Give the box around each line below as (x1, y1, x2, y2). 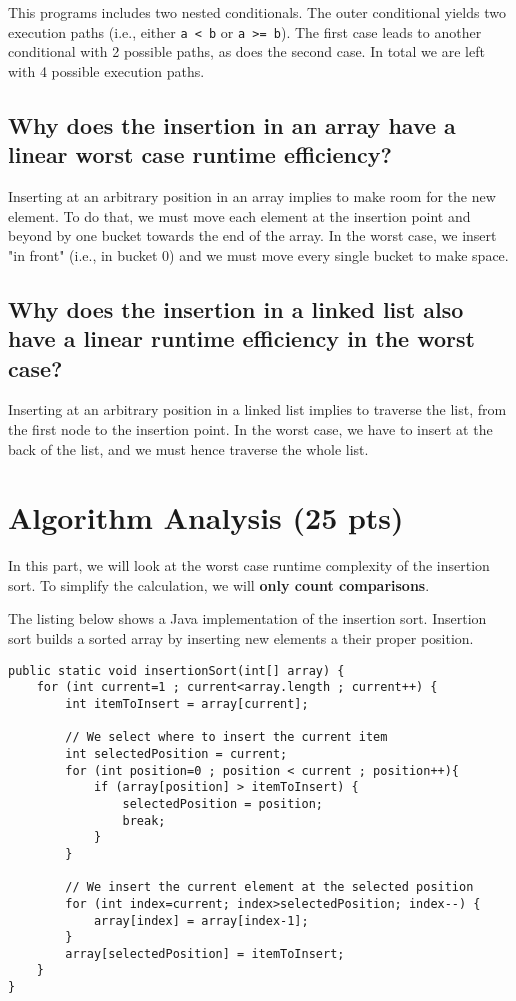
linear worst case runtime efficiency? (8, 139, 392, 170)
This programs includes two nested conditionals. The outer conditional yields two (8, 2, 506, 22)
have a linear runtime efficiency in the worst (8, 323, 475, 354)
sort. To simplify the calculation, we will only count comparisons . (8, 574, 430, 595)
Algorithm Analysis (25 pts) (8, 497, 404, 538)
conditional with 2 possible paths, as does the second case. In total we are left (8, 41, 485, 62)
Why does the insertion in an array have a (8, 109, 456, 140)
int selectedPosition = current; (65, 746, 288, 761)
